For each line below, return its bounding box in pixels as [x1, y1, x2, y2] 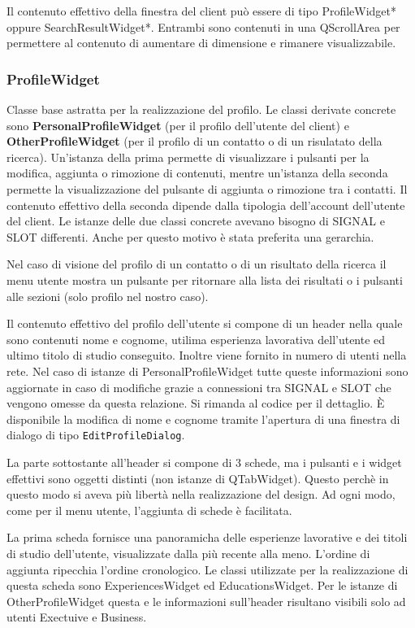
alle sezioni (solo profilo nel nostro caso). [6, 287, 209, 304]
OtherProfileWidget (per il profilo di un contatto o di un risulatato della [6, 133, 383, 150]
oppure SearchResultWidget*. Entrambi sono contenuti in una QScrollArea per [6, 18, 400, 35]
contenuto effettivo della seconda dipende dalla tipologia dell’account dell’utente [6, 196, 405, 213]
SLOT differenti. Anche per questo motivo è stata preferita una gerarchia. [6, 228, 374, 245]
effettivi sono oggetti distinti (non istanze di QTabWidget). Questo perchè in [6, 469, 389, 486]
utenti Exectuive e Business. [6, 608, 147, 626]
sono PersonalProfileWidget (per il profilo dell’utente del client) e [6, 116, 349, 133]
